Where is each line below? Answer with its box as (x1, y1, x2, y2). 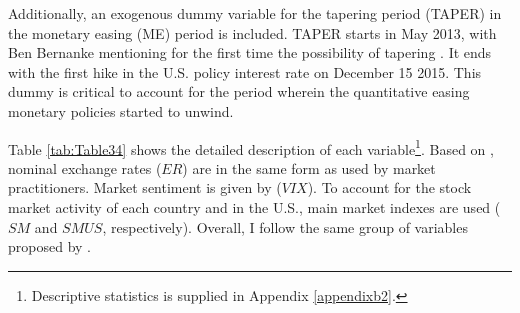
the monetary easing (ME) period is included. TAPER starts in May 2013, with (8, 22, 497, 43)
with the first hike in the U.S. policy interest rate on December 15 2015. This (8, 61, 482, 82)
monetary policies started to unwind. (8, 100, 234, 121)
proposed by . (8, 236, 91, 257)
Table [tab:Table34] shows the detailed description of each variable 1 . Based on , (8, 135, 494, 159)
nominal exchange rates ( (8, 157, 162, 178)
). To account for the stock (307, 177, 472, 198)
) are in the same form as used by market (182, 157, 436, 178)
